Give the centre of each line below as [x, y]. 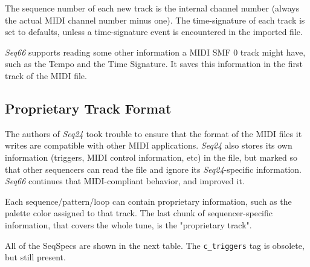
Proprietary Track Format [88, 108]
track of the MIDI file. [46, 75]
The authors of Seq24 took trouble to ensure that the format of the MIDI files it [153, 133]
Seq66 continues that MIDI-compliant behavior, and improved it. [125, 181]
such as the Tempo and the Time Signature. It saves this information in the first [154, 64]
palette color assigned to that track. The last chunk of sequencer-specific [139, 213]
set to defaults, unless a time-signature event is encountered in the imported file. [154, 32]
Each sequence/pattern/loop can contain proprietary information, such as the [148, 201]
